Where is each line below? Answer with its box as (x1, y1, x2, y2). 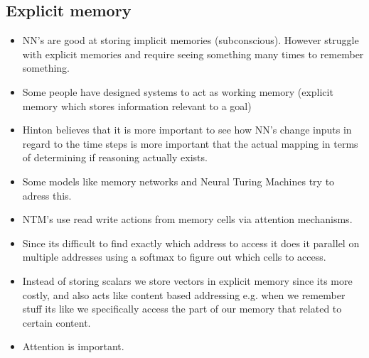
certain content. (22, 315, 91, 330)
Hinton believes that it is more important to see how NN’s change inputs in (22, 122, 352, 137)
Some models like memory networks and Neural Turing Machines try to (22, 173, 335, 188)
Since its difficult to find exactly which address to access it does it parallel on (22, 235, 360, 250)
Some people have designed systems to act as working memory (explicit (22, 84, 333, 99)
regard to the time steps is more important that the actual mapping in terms (22, 136, 358, 151)
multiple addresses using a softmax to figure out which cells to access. (22, 249, 326, 264)
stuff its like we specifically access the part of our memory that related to (22, 301, 342, 316)
